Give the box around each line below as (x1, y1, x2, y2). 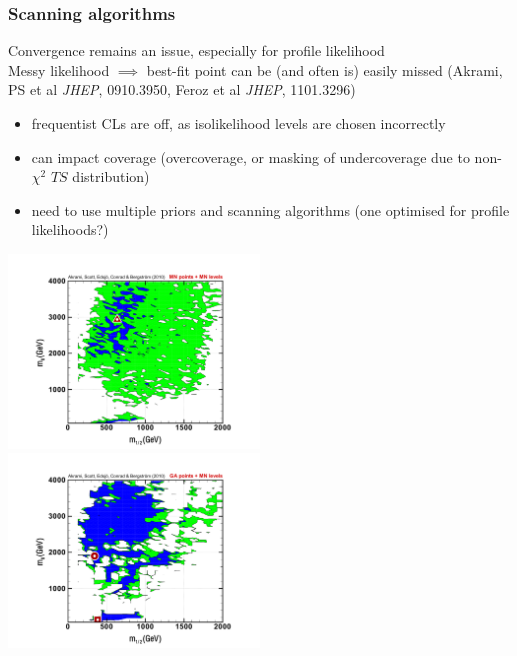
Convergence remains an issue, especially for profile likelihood (8, 40, 385, 61)
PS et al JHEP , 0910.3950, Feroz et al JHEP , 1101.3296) (8, 79, 356, 100)
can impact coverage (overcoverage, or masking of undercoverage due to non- (31, 146, 502, 167)
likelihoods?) (31, 219, 109, 240)
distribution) (72, 166, 150, 187)
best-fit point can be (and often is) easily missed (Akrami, (146, 59, 503, 80)
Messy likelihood (8, 59, 110, 80)
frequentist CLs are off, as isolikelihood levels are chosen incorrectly (31, 113, 446, 133)
